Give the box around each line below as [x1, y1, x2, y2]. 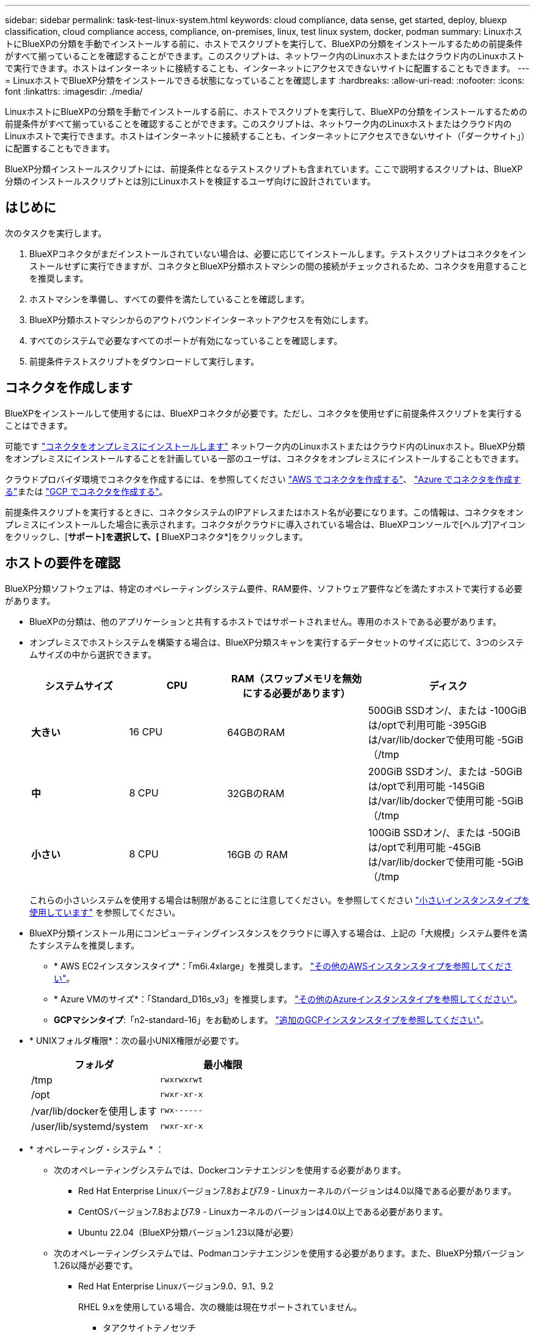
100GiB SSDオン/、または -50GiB [368, 826, 520, 839]
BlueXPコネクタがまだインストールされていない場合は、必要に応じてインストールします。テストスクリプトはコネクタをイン [29, 248, 526, 259]
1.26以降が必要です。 [54, 1259, 138, 1270]
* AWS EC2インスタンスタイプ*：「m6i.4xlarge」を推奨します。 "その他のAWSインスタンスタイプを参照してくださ [54, 960, 512, 971]
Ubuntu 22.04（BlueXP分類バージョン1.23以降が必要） [78, 1226, 299, 1237]
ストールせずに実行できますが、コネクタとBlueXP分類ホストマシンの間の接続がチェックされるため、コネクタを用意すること [29, 260, 528, 271]
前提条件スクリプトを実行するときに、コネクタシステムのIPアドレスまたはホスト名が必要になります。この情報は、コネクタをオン [5, 506, 524, 517]
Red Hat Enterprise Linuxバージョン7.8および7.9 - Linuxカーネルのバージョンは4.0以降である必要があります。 [78, 1185, 517, 1196]
